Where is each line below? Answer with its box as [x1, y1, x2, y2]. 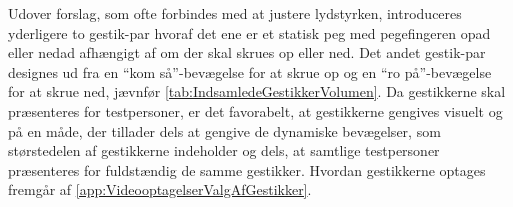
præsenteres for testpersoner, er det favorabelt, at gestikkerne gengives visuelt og [8, 100, 503, 121]
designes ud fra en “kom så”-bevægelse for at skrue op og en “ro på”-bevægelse [8, 61, 492, 82]
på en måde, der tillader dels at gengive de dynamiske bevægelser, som [8, 120, 441, 141]
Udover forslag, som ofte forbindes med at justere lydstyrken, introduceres [8, 3, 462, 23]
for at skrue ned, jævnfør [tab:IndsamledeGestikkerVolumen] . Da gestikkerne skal [8, 81, 506, 102]
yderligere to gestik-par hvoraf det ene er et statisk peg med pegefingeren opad [8, 22, 491, 43]
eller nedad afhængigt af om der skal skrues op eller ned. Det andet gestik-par [8, 42, 486, 63]
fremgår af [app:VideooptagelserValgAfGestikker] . [8, 179, 312, 200]
